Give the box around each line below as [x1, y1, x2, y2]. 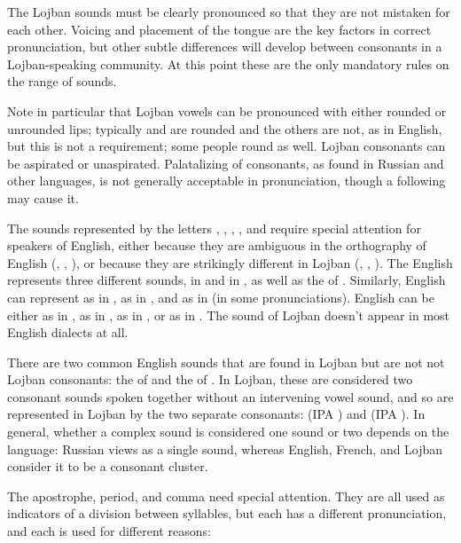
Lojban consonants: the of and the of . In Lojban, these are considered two [7, 370, 413, 389]
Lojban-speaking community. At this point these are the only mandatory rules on [7, 54, 449, 73]
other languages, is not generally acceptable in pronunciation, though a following [7, 171, 446, 190]
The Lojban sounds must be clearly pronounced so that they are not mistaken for [7, 3, 450, 20]
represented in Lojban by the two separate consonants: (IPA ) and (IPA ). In [7, 405, 426, 423]
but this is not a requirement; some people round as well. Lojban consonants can [7, 137, 446, 155]
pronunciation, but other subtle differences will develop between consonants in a [7, 37, 442, 56]
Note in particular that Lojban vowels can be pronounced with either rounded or [7, 101, 447, 120]
